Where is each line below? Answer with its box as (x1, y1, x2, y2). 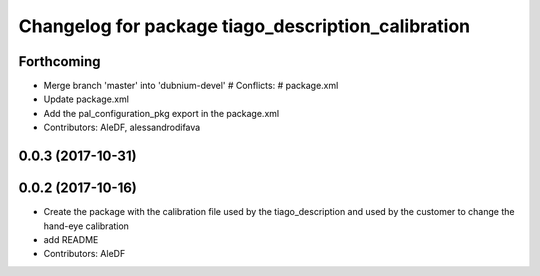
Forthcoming (18, 53, 101, 70)
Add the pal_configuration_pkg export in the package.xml (43, 107, 280, 119)
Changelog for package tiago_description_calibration (18, 15, 471, 37)
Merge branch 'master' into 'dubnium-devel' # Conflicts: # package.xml (43, 80, 339, 92)
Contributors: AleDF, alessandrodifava (43, 121, 201, 134)
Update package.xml (43, 93, 130, 105)
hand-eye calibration (43, 220, 130, 232)
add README (43, 233, 99, 245)
